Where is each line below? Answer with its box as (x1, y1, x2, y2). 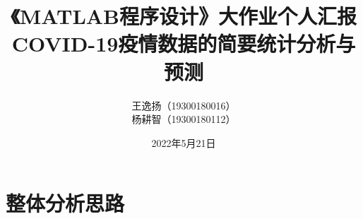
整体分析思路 (6, 189, 125, 218)
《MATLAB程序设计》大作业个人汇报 (10, 1, 357, 30)
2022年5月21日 (151, 135, 216, 150)
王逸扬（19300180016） (131, 97, 236, 112)
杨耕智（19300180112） (131, 112, 236, 126)
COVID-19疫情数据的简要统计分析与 (11, 29, 356, 58)
